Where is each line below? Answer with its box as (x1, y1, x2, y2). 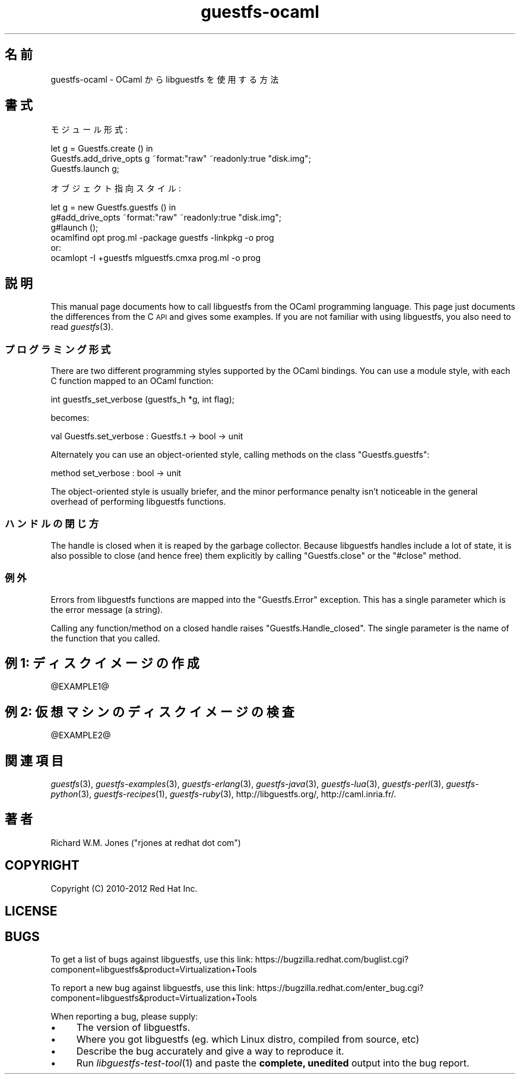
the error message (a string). (50, 604, 163, 615)
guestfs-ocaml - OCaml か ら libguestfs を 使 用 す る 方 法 (50, 74, 279, 84)
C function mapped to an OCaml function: (50, 376, 214, 386)
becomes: (50, 413, 90, 423)
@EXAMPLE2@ (50, 730, 111, 741)
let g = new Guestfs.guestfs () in (50, 202, 176, 213)
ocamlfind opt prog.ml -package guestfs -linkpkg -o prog (50, 232, 274, 243)
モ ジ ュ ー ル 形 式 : (50, 124, 128, 135)
